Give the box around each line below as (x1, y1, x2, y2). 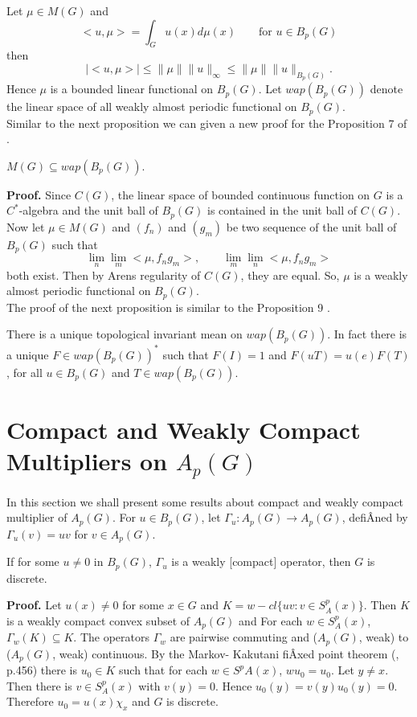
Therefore (6, 693, 54, 710)
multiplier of (6, 509, 67, 526)
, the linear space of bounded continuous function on (111, 186, 370, 203)
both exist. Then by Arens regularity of (6, 266, 201, 283)
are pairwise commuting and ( (170, 629, 318, 645)
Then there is (6, 677, 72, 694)
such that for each (119, 662, 208, 678)
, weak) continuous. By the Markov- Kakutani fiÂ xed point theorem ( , (52, 645, 399, 662)
